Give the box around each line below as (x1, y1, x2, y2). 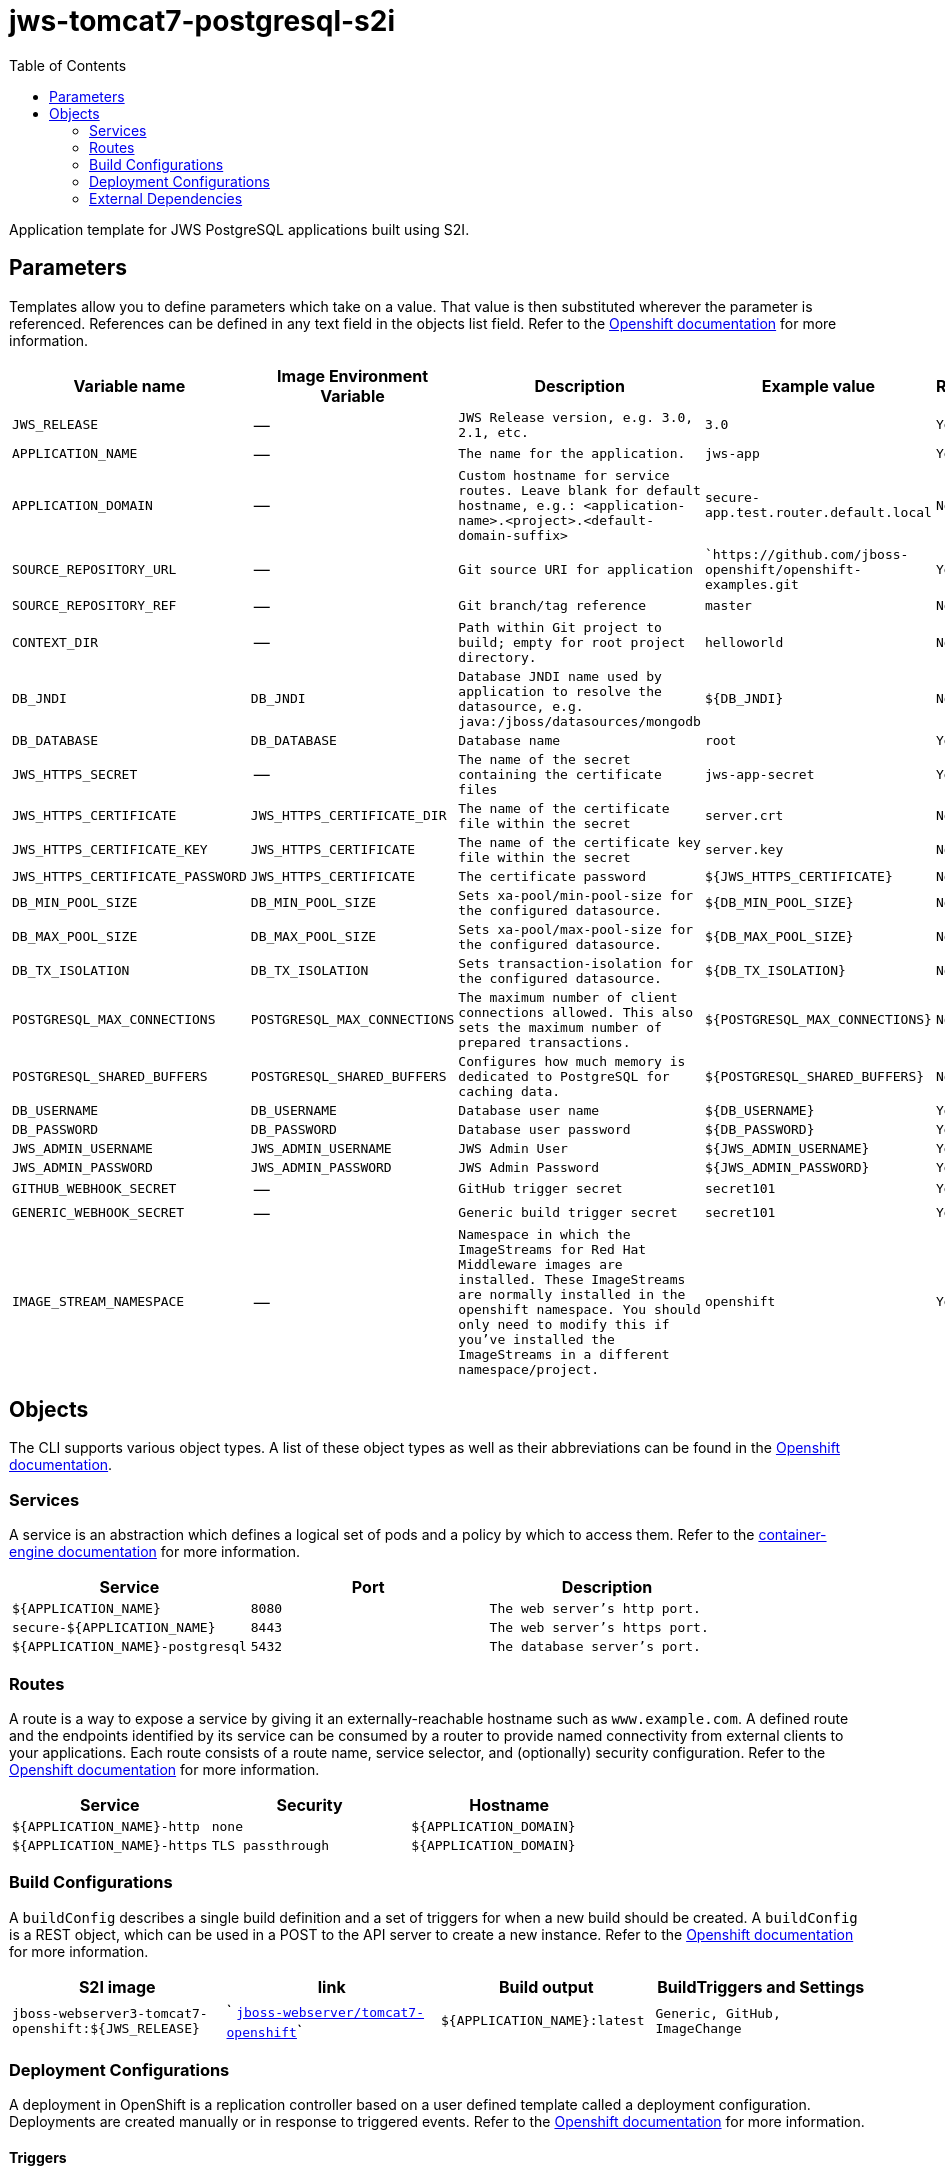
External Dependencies (89, 189, 243, 207)
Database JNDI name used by (458, 668, 662, 684)
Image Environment (277, 365, 429, 386)
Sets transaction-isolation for (458, 955, 694, 971)
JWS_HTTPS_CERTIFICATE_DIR (250, 808, 447, 824)
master (704, 598, 752, 614)
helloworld (704, 634, 784, 650)
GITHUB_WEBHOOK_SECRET (12, 1181, 177, 1197)
